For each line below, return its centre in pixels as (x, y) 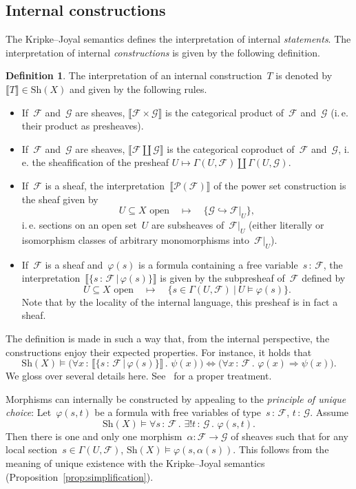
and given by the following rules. (138, 89)
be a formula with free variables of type (178, 412)
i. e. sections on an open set (79, 224)
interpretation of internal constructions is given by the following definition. (163, 52)
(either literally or (286, 224)
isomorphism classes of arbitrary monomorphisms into (135, 239)
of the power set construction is (280, 185)
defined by (324, 278)
